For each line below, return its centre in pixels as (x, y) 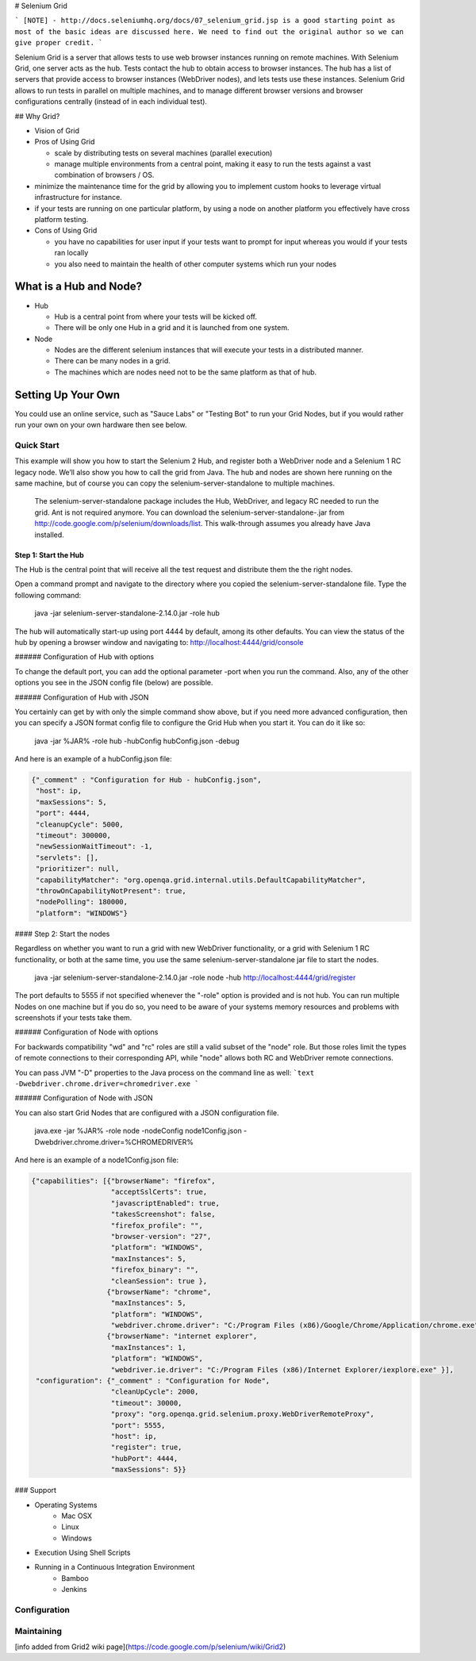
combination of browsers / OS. (104, 175)
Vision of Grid (57, 130)
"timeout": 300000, (73, 836)
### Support (36, 1490)
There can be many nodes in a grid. (112, 361)
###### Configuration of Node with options (86, 1032)
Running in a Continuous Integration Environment (115, 1567)
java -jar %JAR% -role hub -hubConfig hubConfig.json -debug (137, 741)
